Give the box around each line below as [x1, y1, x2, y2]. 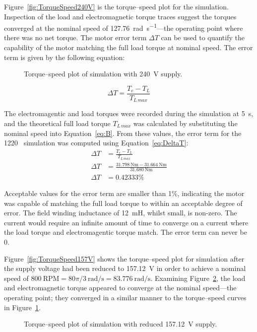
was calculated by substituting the [133, 118, 238, 128]
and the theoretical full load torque [4, 118, 111, 128]
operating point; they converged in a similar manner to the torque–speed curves [4, 292, 247, 303]
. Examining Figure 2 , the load [150, 272, 246, 283]
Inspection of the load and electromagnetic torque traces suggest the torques [4, 11, 237, 21]
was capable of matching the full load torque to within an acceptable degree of [4, 198, 243, 208]
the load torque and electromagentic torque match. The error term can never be [4, 227, 247, 237]
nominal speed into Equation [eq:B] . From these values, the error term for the [4, 128, 242, 138]
